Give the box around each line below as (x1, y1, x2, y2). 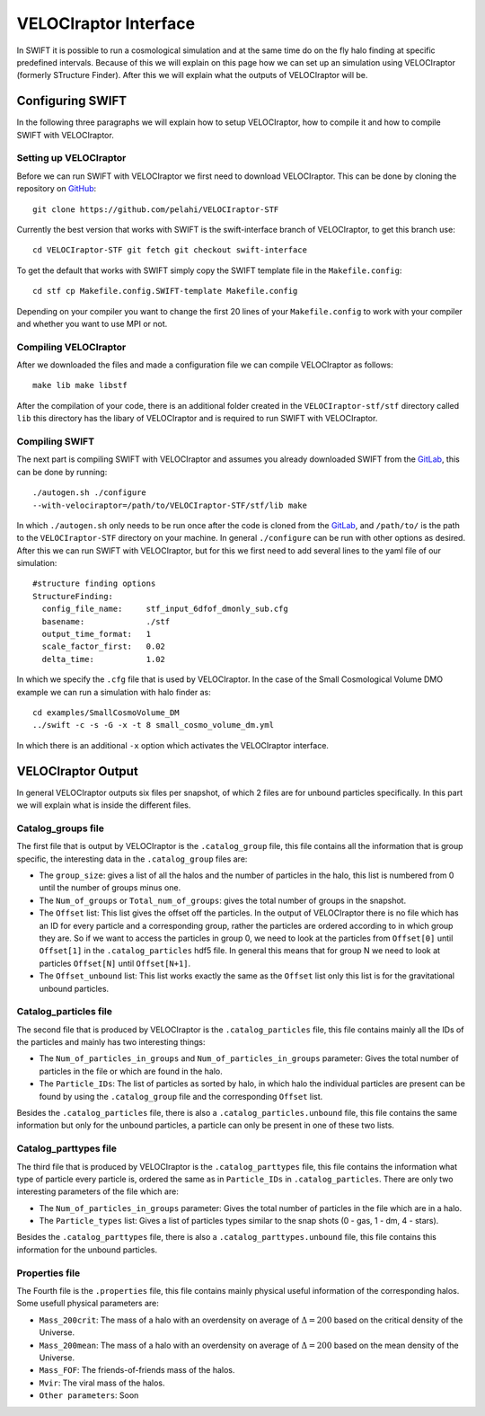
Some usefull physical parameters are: (16, 1298, 159, 1309)
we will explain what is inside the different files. (16, 800, 191, 810)
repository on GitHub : (16, 183, 97, 194)
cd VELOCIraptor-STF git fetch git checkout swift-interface (32, 245, 307, 255)
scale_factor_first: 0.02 (41, 642, 166, 651)
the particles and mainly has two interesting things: (16, 1037, 206, 1048)
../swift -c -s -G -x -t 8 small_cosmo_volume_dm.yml (32, 720, 274, 730)
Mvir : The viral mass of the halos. (39, 1377, 165, 1388)
